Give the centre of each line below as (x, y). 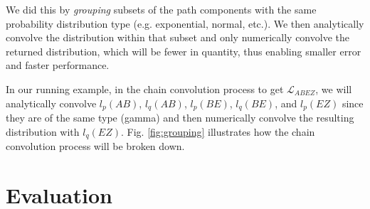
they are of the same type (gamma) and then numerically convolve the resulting (180, 118)
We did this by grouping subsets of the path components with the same (161, 9)
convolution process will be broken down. (95, 146)
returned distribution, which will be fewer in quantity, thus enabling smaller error (184, 51)
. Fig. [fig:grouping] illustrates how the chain (218, 131)
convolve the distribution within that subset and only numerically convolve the (178, 37)
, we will (334, 89)
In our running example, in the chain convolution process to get (145, 89)
